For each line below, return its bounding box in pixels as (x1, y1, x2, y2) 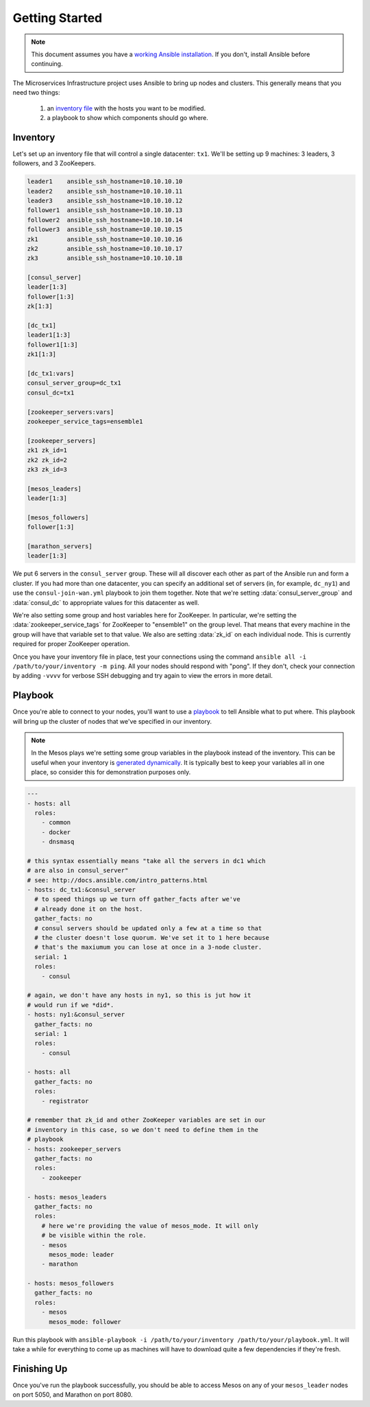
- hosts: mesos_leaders (27, 1193, 108, 1201)
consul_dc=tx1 (27, 388, 75, 397)
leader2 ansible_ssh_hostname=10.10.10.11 (27, 187, 183, 195)
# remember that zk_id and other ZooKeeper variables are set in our (27, 1116, 266, 1124)
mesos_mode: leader (49, 1251, 114, 1258)
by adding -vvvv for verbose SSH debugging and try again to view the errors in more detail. (12, 672, 273, 680)
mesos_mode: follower (49, 1318, 121, 1325)
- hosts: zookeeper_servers (27, 1145, 121, 1152)
